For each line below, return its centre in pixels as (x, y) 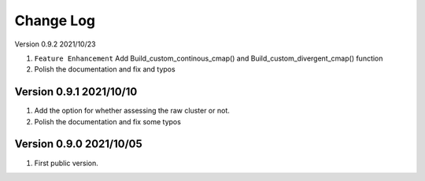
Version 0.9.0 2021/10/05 (79, 144)
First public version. (66, 163)
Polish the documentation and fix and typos (105, 69)
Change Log (55, 20)
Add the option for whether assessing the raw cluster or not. (132, 111)
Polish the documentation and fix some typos (107, 121)
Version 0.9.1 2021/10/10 (76, 92)
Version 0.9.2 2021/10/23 (55, 44)
